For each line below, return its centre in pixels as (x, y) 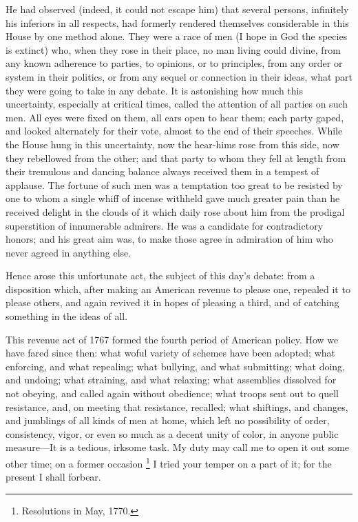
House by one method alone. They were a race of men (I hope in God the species (177, 36)
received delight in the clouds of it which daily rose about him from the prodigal (175, 211)
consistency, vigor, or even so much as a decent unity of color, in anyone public (172, 433)
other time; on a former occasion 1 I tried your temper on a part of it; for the (169, 462)
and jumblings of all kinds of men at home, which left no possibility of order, (168, 420)
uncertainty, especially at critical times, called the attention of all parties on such (177, 104)
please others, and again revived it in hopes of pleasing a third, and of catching (172, 302)
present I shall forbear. (53, 477)
